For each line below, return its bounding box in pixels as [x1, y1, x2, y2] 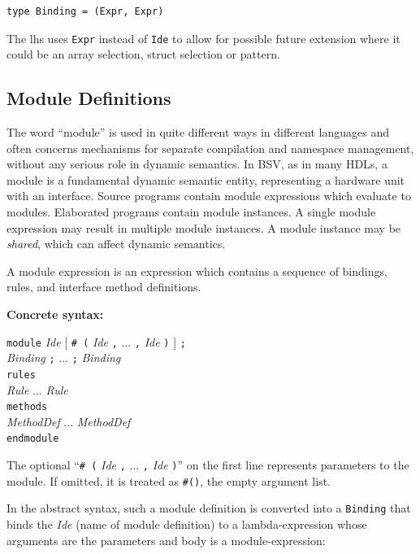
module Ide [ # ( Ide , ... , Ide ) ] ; [6, 333, 186, 350]
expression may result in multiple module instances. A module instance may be [6, 219, 401, 236]
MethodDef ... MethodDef [6, 412, 131, 430]
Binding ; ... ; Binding [6, 349, 121, 366]
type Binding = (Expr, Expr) [6, 6, 164, 17]
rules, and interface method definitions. [6, 278, 201, 295]
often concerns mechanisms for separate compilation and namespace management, [6, 139, 414, 156]
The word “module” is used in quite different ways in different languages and [6, 124, 389, 141]
